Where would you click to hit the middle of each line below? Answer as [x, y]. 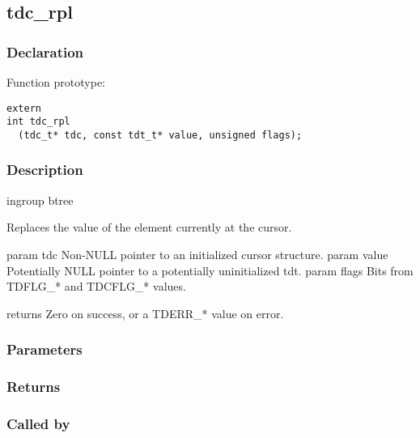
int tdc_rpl [38, 122]
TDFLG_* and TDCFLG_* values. [96, 286]
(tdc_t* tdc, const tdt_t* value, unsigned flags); [160, 135]
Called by [38, 423]
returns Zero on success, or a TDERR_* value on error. [145, 313]
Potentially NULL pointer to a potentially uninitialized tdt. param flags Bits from [210, 270]
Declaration [45, 51]
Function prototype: [56, 82]
